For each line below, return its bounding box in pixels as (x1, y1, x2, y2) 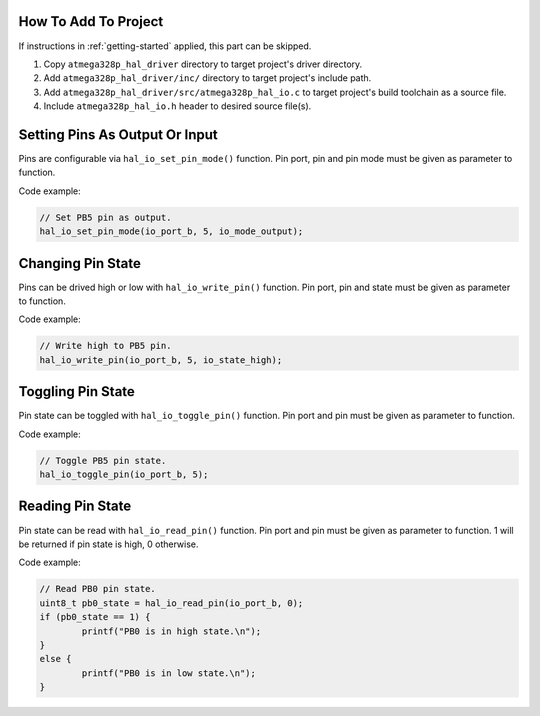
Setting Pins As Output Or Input (18, 126, 219, 143)
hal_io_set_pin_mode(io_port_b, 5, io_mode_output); (39, 226, 304, 237)
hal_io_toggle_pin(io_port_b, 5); (39, 469, 209, 480)
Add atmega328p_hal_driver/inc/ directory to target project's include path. (43, 72, 372, 84)
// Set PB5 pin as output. (39, 211, 172, 223)
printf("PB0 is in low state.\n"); (81, 667, 257, 679)
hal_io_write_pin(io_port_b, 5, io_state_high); (39, 354, 283, 365)
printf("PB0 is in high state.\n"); (81, 625, 262, 637)
